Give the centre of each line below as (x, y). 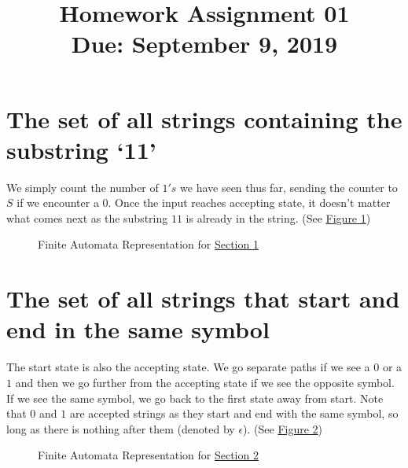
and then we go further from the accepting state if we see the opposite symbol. (205, 382)
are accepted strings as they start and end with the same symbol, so (234, 413)
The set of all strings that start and (203, 298)
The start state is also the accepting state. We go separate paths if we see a (188, 367)
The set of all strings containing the (204, 118)
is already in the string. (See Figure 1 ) (278, 217)
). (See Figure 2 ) (283, 428)
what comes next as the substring (87, 217)
